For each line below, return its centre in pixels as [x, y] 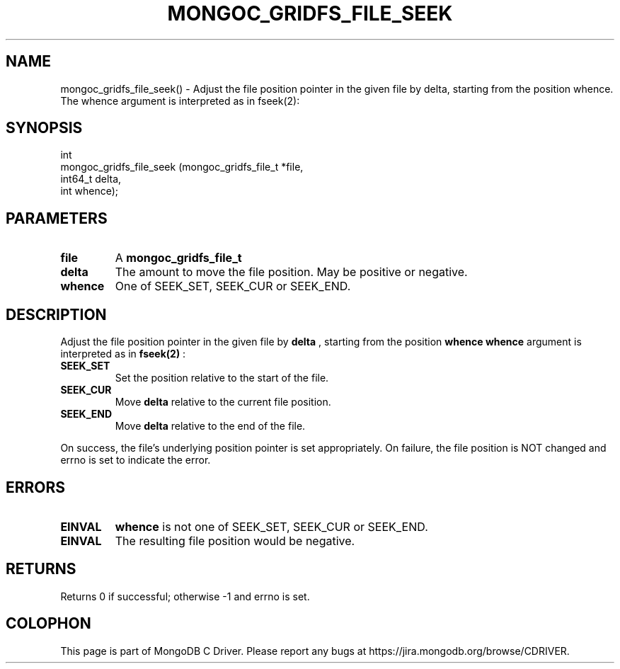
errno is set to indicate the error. [136, 460]
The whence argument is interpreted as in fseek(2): [180, 101]
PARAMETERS [57, 218]
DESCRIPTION [56, 314]
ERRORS [36, 487]
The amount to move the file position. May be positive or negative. [291, 272]
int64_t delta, [91, 179]
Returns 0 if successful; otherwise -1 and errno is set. [185, 596]
